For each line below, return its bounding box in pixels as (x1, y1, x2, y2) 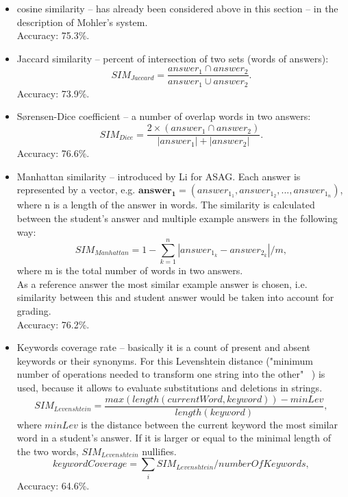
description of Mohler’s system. (16, 14, 148, 29)
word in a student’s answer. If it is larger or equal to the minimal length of (16, 431, 332, 445)
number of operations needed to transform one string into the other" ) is (16, 367, 325, 381)
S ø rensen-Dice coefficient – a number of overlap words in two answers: (16, 109, 311, 123)
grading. (16, 304, 51, 318)
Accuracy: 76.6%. (16, 146, 90, 160)
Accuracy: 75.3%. (16, 28, 90, 43)
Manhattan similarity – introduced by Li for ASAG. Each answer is (16, 169, 301, 183)
